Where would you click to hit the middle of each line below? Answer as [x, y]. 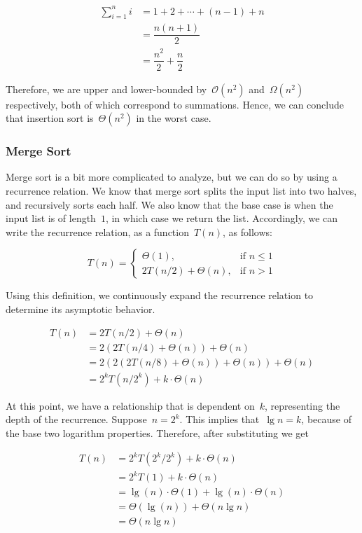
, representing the [302, 405]
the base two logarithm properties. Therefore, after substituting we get [157, 432]
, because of [326, 419]
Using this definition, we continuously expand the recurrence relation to [160, 295]
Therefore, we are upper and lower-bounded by [106, 89]
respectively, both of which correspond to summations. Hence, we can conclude [175, 104]
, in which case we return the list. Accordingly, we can [222, 218]
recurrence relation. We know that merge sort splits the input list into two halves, [181, 191]
